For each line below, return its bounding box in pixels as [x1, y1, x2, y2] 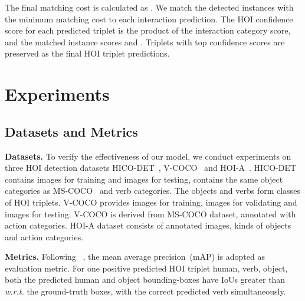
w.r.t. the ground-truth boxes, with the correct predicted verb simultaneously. [5, 285, 286, 297]
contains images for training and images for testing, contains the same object [5, 173, 283, 185]
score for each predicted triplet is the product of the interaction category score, [5, 24, 291, 37]
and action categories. [5, 230, 84, 243]
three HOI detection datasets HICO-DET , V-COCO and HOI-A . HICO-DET [5, 161, 297, 174]
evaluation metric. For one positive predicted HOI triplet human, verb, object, [5, 262, 288, 274]
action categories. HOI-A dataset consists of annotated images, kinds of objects [5, 219, 291, 231]
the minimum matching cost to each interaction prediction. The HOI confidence [5, 12, 293, 25]
